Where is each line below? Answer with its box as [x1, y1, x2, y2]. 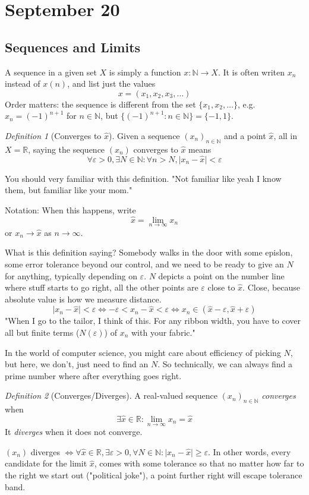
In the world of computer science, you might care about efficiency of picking [5, 346, 281, 358]
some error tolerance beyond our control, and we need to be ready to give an [5, 257, 284, 270]
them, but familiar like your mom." [5, 184, 133, 196]
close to [207, 281, 235, 294]
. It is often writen [217, 65, 285, 78]
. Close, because [242, 281, 301, 294]
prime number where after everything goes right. [5, 369, 182, 382]
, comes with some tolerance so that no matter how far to [94, 457, 304, 469]
